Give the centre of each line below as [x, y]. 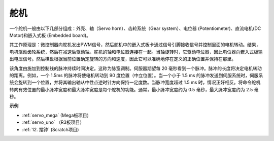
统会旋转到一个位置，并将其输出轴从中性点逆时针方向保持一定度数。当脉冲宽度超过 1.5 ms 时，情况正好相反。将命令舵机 [135, 82]
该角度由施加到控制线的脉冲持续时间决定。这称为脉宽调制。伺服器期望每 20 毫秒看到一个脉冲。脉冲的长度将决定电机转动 [136, 68]
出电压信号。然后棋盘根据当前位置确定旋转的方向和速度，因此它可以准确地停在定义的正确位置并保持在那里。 [123, 59]
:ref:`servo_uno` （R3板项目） [53, 122]
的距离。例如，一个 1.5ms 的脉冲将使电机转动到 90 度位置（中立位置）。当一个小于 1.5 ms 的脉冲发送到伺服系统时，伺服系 [136, 75]
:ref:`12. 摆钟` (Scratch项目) [50, 129]
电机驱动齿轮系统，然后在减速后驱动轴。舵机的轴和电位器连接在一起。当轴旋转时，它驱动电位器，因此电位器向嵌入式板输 [136, 52]
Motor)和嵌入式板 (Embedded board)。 [50, 35]
